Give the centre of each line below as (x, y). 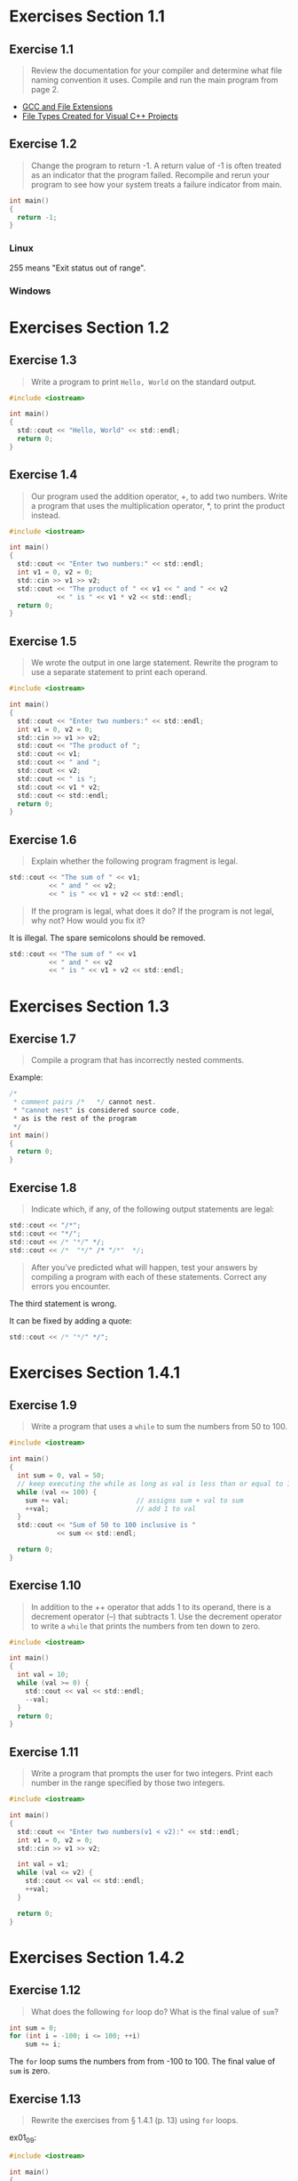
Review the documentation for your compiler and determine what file (157, 70)
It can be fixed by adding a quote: (71, 1320)
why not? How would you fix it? (88, 920)
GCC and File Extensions (67, 107)
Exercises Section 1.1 (87, 16)
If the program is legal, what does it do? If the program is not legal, (153, 911)
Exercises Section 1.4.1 (94, 1372)
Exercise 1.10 (45, 1585)
